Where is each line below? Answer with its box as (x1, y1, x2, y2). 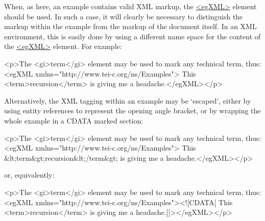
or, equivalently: (4, 169, 55, 180)
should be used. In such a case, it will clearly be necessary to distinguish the (4, 11, 243, 21)
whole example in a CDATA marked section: (4, 115, 143, 126)
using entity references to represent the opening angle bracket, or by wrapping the (4, 105, 261, 116)
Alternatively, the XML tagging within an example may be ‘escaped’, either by (4, 95, 251, 106)
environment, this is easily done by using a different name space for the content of (4, 31, 261, 41)
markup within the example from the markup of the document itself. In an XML (4, 21, 257, 32)
